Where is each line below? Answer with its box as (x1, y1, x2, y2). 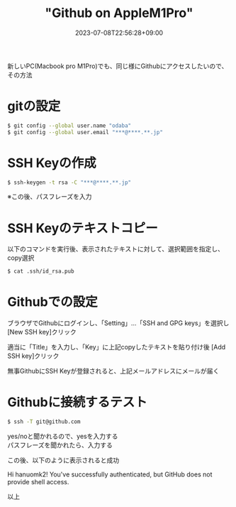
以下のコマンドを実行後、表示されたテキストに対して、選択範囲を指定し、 (7, 245, 225, 253)
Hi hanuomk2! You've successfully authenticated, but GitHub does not (7, 470, 213, 479)
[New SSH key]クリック (7, 328, 77, 337)
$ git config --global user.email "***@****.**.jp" (7, 129, 163, 136)
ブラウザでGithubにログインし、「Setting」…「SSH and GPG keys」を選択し (7, 319, 230, 327)
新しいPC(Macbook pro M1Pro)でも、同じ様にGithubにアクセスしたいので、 (7, 62, 228, 70)
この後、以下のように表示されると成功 (7, 456, 119, 464)
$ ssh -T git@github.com (7, 418, 81, 425)
